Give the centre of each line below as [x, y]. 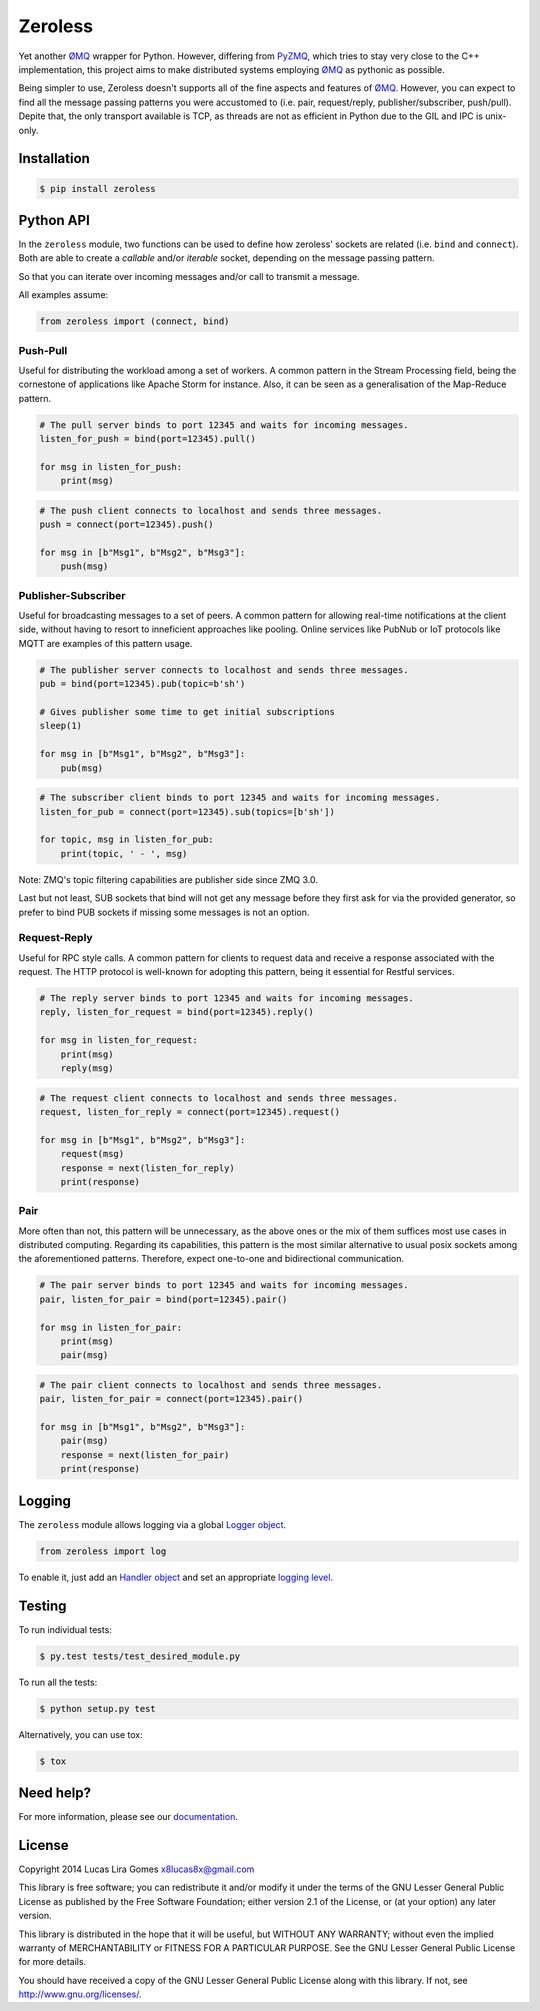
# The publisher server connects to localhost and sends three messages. [224, 669]
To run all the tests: [58, 1682]
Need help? [55, 1792]
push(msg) [84, 566]
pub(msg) [82, 768]
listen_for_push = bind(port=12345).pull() [148, 439]
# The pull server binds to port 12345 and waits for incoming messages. [224, 424]
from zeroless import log [103, 1551]
